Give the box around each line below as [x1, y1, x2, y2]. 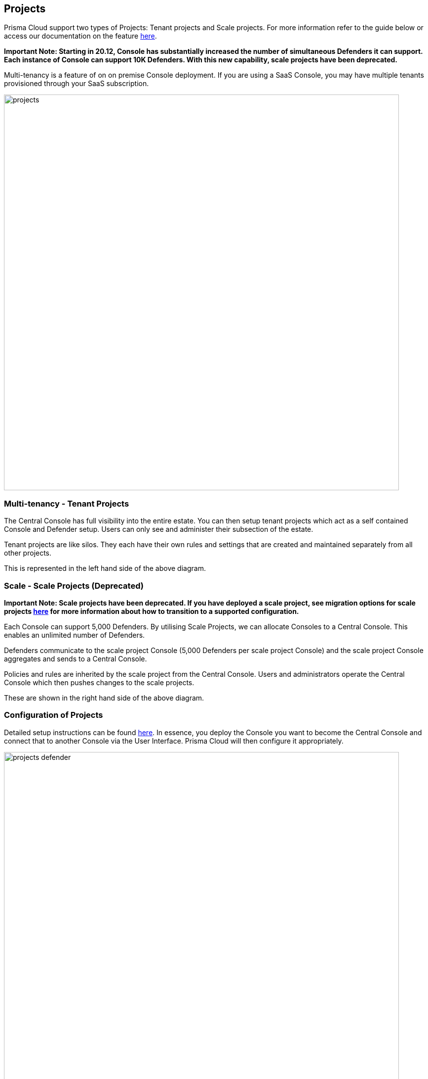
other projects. [4, 549, 52, 558]
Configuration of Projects [4, 710, 103, 720]
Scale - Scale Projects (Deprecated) [4, 580, 144, 591]
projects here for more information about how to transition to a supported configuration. [4, 607, 299, 615]
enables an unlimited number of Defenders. [4, 630, 145, 639]
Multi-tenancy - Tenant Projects [4, 498, 129, 509]
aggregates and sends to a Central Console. [4, 654, 147, 663]
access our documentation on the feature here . [4, 32, 157, 41]
